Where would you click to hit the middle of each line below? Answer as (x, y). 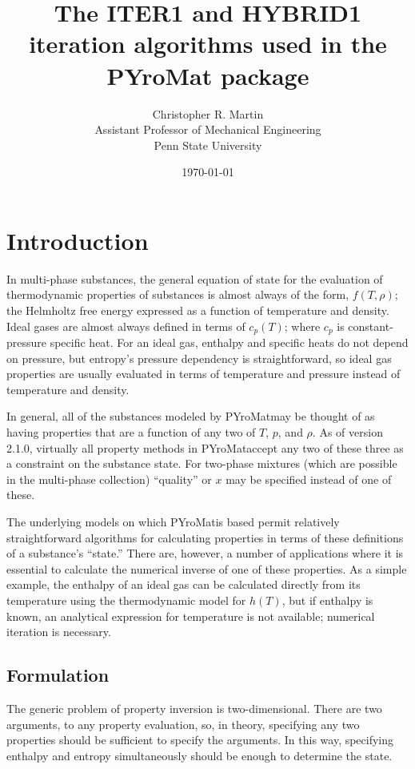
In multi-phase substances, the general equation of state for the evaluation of (195, 278)
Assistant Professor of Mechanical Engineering (208, 129)
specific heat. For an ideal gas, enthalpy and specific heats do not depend (229, 342)
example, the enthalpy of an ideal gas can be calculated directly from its (184, 584)
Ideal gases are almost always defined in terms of (126, 326)
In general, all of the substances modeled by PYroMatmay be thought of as (191, 416)
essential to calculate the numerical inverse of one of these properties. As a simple (207, 568)
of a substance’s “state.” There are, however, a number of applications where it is (205, 553)
